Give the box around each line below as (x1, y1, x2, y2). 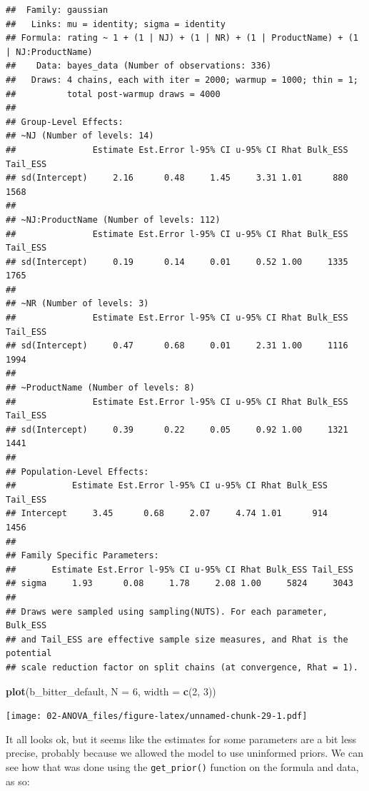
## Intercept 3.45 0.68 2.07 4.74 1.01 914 (6, 508, 328, 519)
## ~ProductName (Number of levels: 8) (6, 383, 195, 393)
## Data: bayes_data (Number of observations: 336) (6, 61, 272, 71)
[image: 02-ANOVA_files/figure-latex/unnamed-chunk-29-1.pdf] (6, 711, 308, 722)
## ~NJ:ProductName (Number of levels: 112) (6, 214, 221, 225)
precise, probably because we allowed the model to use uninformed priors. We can (6, 745, 363, 760)
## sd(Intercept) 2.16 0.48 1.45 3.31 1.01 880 (6, 173, 348, 183)
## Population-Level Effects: (6, 466, 149, 477)
